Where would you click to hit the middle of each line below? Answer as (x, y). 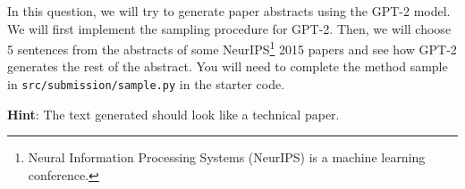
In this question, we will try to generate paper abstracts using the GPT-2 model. (229, 11)
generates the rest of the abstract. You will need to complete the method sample (228, 66)
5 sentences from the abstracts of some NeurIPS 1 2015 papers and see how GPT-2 (232, 48)
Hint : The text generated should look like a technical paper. (173, 114)
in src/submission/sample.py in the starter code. (146, 84)
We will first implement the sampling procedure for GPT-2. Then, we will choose (229, 28)
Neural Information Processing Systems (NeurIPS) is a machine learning (227, 157)
